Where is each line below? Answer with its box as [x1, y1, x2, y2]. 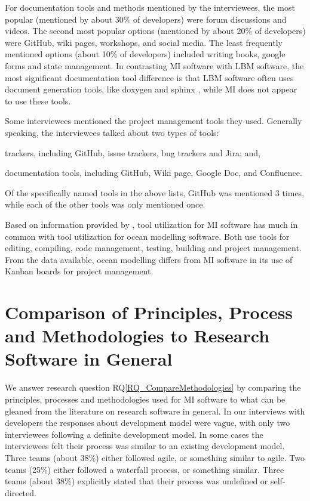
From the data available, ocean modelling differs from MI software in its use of [5, 253, 293, 265]
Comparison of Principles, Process [5, 300, 293, 324]
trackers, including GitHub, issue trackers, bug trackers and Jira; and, [5, 146, 260, 159]
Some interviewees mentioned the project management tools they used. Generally [5, 115, 302, 127]
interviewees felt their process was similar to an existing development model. [5, 440, 285, 452]
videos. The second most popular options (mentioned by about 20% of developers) [5, 24, 306, 37]
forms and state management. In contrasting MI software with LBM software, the [5, 59, 304, 72]
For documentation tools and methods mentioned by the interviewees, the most [5, 1, 295, 13]
